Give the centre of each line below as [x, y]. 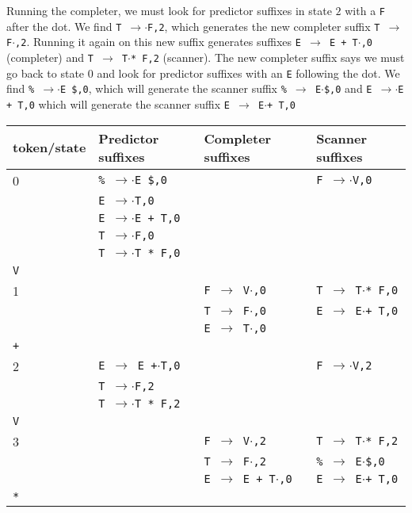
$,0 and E [348, 88]
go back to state [46, 73]
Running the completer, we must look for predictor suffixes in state [169, 10]
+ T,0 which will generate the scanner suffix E [118, 103]
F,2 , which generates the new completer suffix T [264, 26]
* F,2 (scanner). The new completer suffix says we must [268, 57]
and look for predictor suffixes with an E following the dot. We [248, 73]
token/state [50, 147]
